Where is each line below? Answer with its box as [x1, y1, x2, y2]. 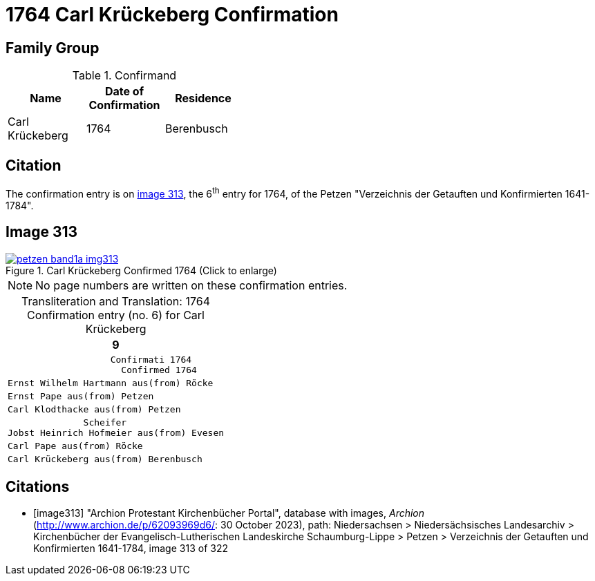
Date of [104, 84, 144, 99]
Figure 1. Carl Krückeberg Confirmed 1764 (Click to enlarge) [6, 264, 277, 276]
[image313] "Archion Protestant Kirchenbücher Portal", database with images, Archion [33, 507, 425, 520]
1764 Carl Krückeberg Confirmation [6, 3, 339, 26]
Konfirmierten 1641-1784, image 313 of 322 [33, 542, 228, 555]
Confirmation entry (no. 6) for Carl [27, 307, 205, 322]
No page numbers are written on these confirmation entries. [35, 278, 348, 292]
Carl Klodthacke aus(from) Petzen [8, 403, 181, 415]
